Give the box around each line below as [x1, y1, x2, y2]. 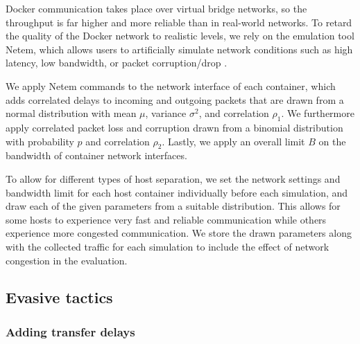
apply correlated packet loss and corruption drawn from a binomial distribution [6, 120, 343, 134]
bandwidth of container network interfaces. [6, 148, 187, 163]
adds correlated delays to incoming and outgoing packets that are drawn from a [6, 92, 344, 107]
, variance [145, 106, 187, 120]
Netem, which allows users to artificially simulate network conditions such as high [6, 42, 353, 56]
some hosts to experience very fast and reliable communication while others [6, 212, 327, 226]
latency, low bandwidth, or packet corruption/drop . [6, 55, 228, 70]
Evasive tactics [6, 287, 113, 308]
